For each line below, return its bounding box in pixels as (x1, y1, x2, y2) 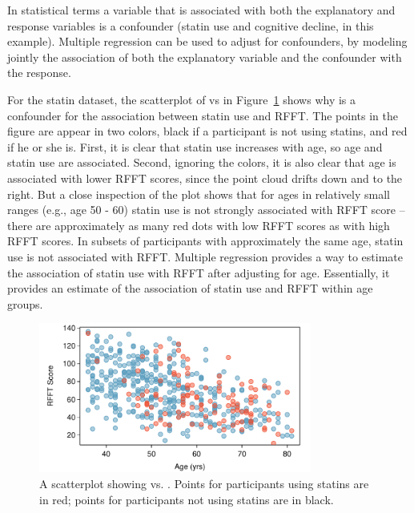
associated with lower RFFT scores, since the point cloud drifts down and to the (7, 169, 403, 186)
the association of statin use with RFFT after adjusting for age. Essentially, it (7, 264, 390, 281)
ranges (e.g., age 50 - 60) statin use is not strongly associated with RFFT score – (7, 201, 405, 218)
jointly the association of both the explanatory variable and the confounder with (7, 48, 402, 65)
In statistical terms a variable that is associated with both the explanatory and (7, 2, 396, 18)
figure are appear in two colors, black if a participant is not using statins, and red (7, 123, 408, 139)
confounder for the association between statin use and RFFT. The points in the (7, 107, 398, 123)
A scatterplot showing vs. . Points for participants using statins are (39, 475, 369, 492)
